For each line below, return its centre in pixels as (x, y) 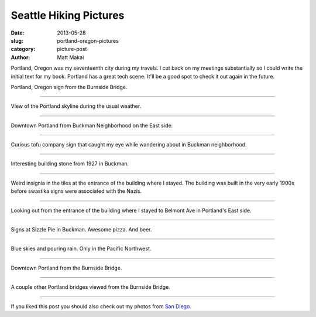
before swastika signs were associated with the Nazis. (76, 191)
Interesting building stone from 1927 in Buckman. (70, 163)
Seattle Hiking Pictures (68, 15)
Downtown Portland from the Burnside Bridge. (66, 268)
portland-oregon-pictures (88, 40)
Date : (18, 33)
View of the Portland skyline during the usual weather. (76, 106)
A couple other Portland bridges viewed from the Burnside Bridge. (91, 287)
